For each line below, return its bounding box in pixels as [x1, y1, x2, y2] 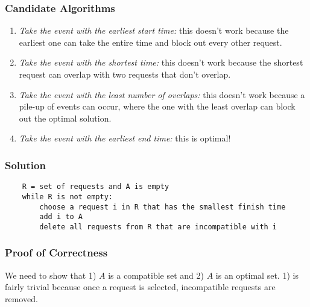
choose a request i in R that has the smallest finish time [39, 202, 286, 211]
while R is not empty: [22, 192, 113, 201]
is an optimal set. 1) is [215, 268, 299, 281]
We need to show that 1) [5, 268, 96, 281]
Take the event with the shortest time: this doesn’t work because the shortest [19, 56, 303, 69]
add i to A [39, 212, 83, 222]
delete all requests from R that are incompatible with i [39, 222, 277, 231]
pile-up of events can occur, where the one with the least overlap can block [19, 100, 296, 113]
